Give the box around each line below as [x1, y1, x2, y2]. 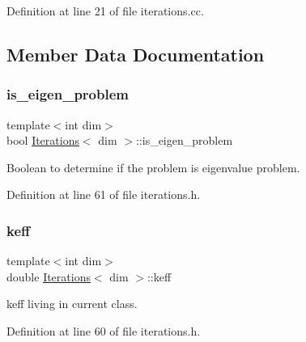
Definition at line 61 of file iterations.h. [6, 186, 201, 203]
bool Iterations [6, 132, 79, 149]
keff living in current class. [6, 295, 138, 312]
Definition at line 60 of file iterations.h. [6, 322, 201, 339]
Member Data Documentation [6, 41, 265, 66]
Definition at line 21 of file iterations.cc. [6, 2, 204, 19]
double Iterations [6, 268, 91, 285]
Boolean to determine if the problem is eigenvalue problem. [6, 158, 300, 175]
